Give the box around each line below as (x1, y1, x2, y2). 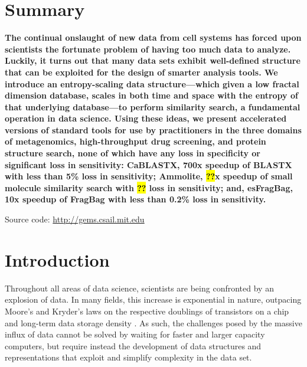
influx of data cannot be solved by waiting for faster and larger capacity (5, 328, 265, 340)
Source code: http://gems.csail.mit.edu (5, 213, 145, 225)
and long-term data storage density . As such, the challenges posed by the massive (5, 316, 302, 329)
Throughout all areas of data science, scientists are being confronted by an (5, 281, 274, 294)
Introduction (5, 247, 110, 271)
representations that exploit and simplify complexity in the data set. (5, 351, 252, 363)
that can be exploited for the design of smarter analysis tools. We (5, 65, 278, 78)
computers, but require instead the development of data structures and (5, 339, 262, 352)
